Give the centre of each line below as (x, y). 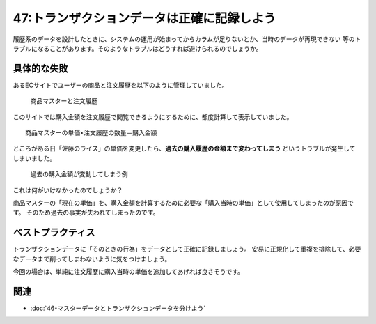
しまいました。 (34, 158)
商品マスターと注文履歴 (64, 101)
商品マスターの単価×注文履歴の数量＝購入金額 (91, 133)
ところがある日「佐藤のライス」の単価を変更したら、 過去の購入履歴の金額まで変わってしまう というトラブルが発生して (184, 148)
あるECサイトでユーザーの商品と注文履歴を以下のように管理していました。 (120, 85)
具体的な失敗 (40, 69)
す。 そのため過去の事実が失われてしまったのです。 (86, 213)
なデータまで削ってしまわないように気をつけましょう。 (92, 259)
